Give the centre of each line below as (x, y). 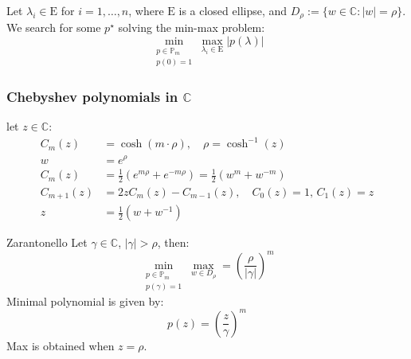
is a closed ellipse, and (233, 10)
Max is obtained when (61, 345)
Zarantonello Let (47, 242)
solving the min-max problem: (192, 27)
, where (146, 10)
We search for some (54, 27)
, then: (173, 242)
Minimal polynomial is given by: (85, 300)
